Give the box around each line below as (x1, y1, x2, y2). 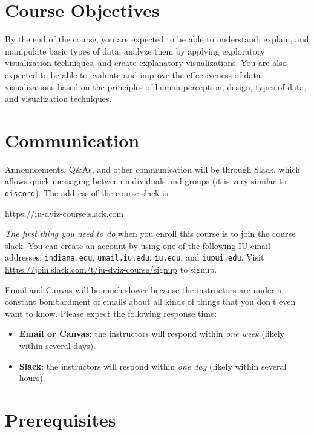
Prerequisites (5, 407, 116, 432)
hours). (19, 371, 45, 384)
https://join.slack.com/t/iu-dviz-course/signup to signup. (5, 263, 217, 276)
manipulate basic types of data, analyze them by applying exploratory (5, 44, 265, 57)
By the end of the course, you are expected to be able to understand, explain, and (5, 33, 309, 45)
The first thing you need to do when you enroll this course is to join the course (5, 227, 296, 240)
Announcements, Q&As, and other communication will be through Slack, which (5, 162, 300, 175)
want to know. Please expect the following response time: (5, 307, 217, 319)
